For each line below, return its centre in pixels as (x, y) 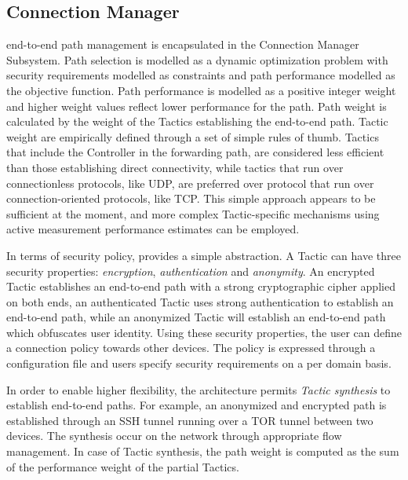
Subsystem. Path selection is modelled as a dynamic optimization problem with (197, 59)
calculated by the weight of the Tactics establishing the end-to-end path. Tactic (197, 121)
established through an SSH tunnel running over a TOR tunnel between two (190, 420)
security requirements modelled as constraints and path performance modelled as (201, 75)
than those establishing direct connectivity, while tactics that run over (175, 167)
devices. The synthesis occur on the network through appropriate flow (174, 436)
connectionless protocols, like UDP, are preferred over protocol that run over (190, 183)
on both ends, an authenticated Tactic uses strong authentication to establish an (200, 301)
